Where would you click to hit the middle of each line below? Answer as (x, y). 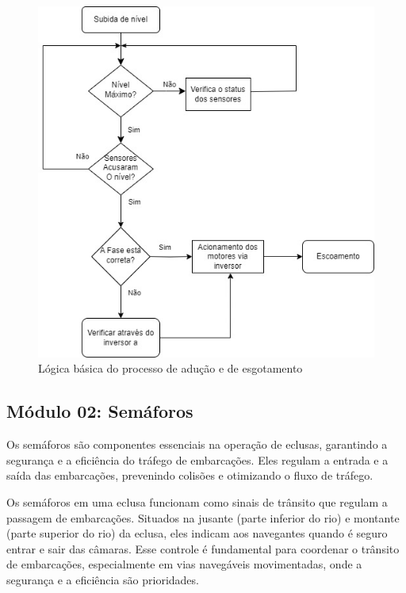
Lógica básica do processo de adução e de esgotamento (170, 368)
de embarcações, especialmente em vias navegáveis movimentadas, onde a (184, 564)
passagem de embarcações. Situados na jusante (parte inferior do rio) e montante (203, 517)
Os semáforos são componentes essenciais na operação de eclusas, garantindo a (197, 444)
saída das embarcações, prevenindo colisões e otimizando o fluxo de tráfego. (190, 475)
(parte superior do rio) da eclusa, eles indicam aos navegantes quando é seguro (197, 533)
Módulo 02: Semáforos (100, 411)
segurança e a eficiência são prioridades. (103, 579)
